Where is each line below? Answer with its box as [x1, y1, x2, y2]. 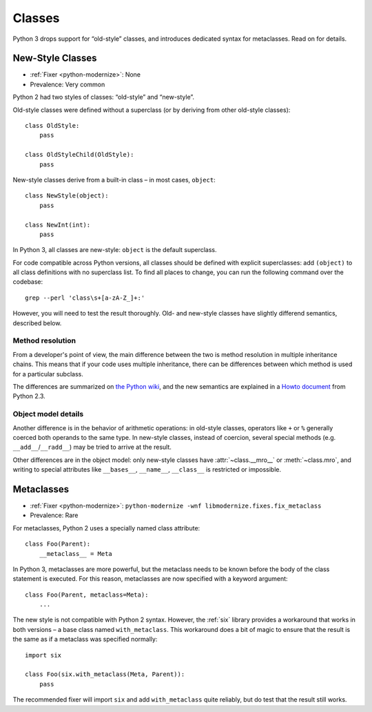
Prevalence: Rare [30, 511, 79, 519]
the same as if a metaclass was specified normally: [12, 635, 158, 644]
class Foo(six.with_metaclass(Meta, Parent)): [25, 671, 185, 678]
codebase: [12, 278, 43, 286]
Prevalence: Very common [30, 80, 105, 88]
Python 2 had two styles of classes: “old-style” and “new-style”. [12, 93, 195, 102]
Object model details [12, 410, 84, 419]
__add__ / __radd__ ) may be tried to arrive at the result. [12, 443, 172, 452]
